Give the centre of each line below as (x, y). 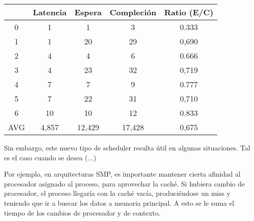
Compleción (133, 12)
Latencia (50, 12)
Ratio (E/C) (189, 12)
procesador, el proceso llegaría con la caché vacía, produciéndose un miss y (117, 193)
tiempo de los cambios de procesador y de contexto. (82, 212)
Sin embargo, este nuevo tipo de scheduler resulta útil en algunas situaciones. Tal (127, 147)
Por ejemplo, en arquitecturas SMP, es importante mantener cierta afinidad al (122, 174)
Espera (88, 12)
